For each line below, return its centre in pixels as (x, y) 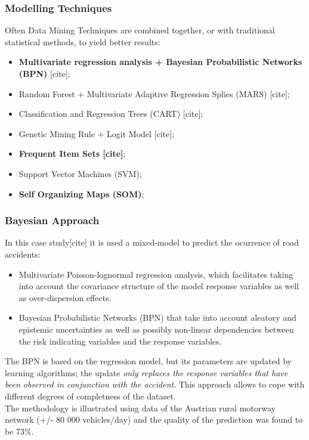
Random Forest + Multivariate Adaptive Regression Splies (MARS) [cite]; (154, 93)
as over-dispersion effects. (65, 297)
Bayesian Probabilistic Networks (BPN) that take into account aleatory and (157, 317)
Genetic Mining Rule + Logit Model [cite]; (97, 133)
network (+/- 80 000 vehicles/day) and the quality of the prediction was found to (154, 419)
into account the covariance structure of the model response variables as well (159, 286)
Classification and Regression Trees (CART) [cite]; (111, 114)
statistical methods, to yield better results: (83, 41)
